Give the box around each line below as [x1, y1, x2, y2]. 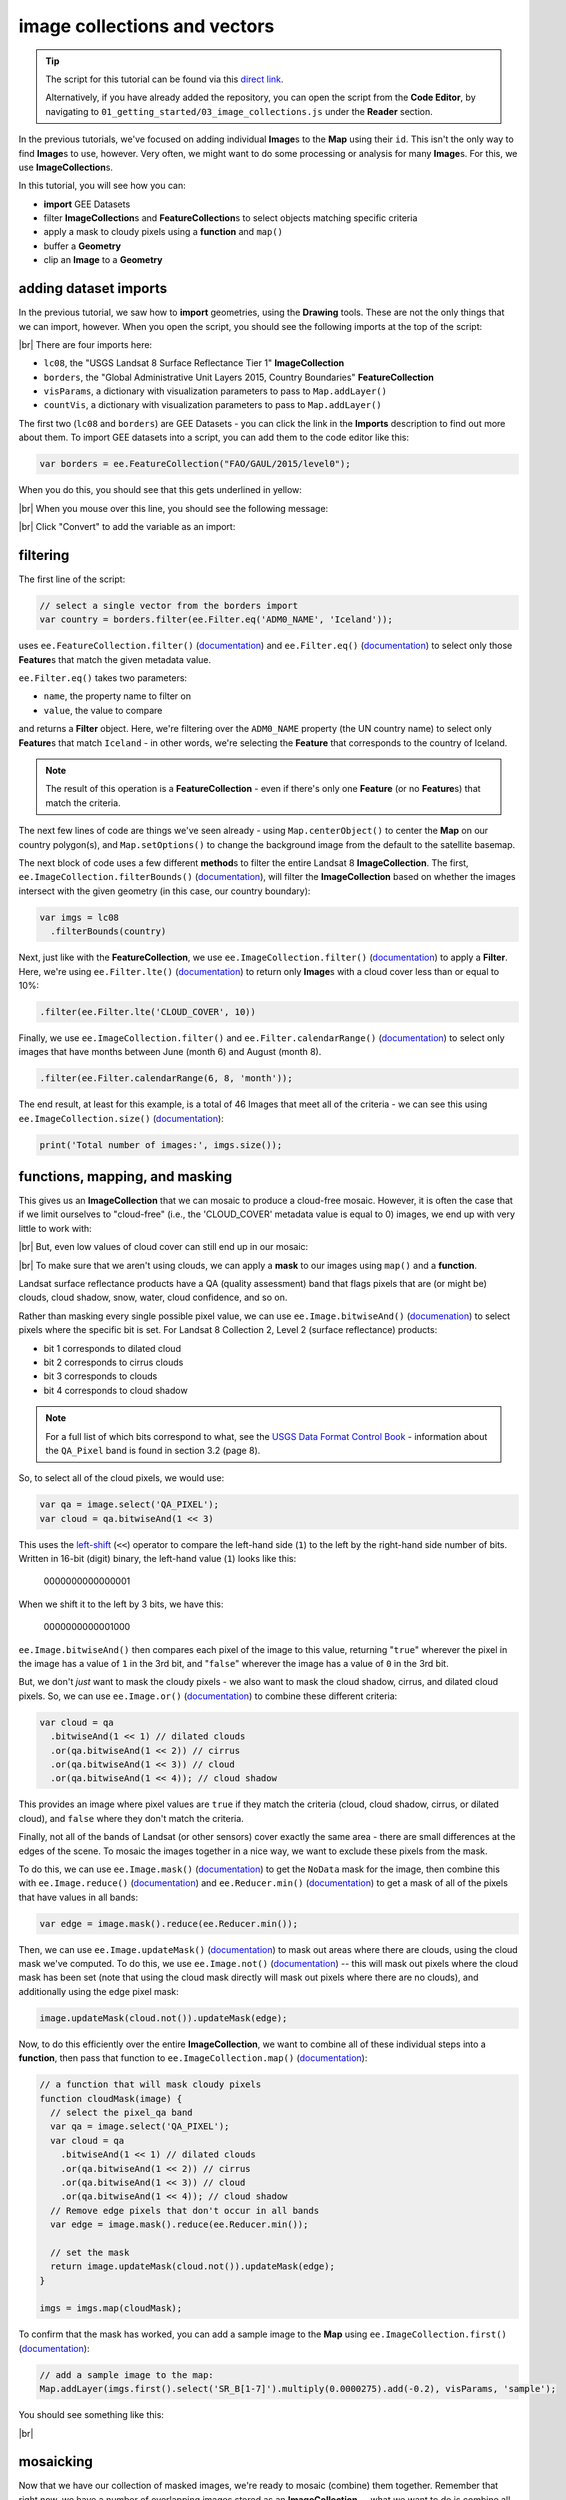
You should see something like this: [18, 2409, 165, 2421]
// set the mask [50, 2246, 130, 2258]
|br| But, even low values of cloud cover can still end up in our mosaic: [18, 1241, 309, 1253]
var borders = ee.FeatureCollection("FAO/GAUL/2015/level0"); [39, 458, 351, 470]
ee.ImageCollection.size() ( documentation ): [18, 1112, 224, 1124]
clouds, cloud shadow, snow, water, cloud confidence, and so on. [18, 1291, 288, 1304]
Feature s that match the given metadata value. [18, 653, 212, 665]
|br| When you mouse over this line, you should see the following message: [18, 502, 329, 514]
